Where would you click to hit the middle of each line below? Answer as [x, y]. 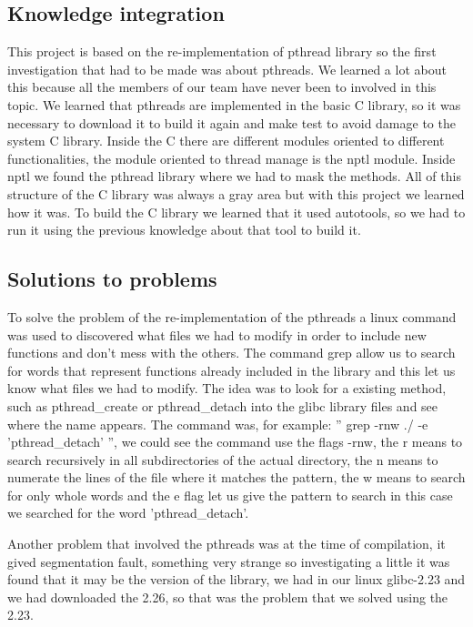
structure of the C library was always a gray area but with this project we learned [236, 193]
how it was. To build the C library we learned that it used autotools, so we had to [236, 212]
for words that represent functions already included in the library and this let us [231, 370]
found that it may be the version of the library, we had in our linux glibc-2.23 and [236, 579]
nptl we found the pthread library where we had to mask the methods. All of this [234, 176]
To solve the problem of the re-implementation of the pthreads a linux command [232, 316]
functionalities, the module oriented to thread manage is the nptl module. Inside [231, 158]
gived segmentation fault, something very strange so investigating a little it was [229, 561]
